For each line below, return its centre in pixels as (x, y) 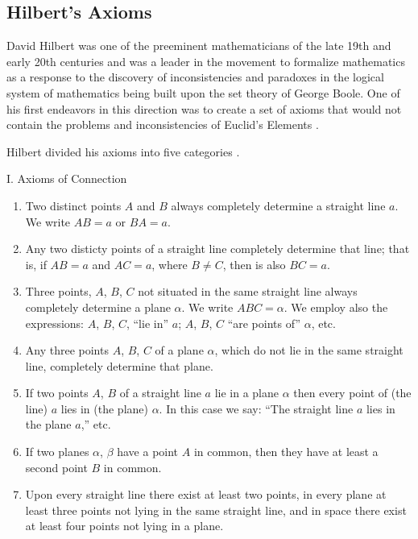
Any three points (67, 350)
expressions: (55, 323)
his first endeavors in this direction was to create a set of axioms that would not (204, 108)
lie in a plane (246, 393)
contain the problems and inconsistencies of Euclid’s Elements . (163, 124)
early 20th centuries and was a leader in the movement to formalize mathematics (206, 61)
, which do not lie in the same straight (309, 350)
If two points (57, 393)
